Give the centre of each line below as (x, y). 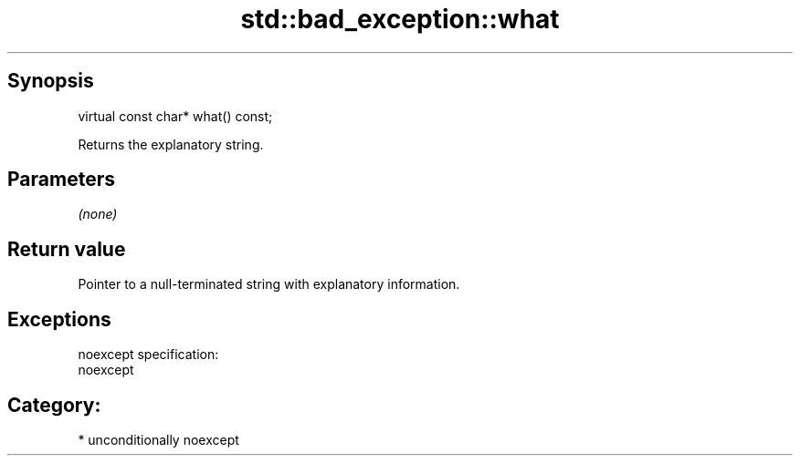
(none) (98, 214)
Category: (54, 405)
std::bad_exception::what (400, 19)
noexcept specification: (148, 355)
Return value (67, 249)
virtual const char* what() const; (175, 116)
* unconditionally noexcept (158, 439)
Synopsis (51, 81)
